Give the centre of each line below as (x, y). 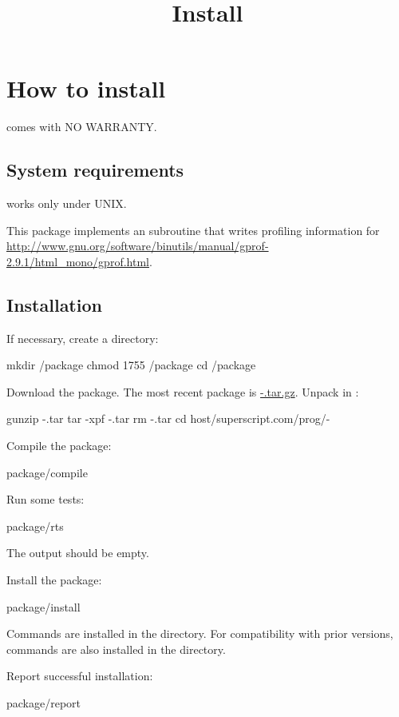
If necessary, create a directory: (83, 338)
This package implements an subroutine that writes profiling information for (193, 230)
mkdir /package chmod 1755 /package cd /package (131, 365)
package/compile (47, 472)
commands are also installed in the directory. (116, 649)
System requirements (95, 170)
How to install (86, 88)
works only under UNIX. (67, 203)
